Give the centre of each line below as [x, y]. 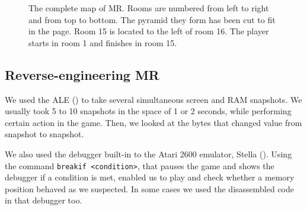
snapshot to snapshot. [44, 134]
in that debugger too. [44, 200]
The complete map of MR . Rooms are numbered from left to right [149, 8]
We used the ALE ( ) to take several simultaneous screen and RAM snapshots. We [153, 99]
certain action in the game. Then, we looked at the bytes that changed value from [153, 122]
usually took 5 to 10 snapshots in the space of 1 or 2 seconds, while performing [148, 111]
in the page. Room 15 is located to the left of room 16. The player [149, 31]
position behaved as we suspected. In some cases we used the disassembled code [150, 188]
